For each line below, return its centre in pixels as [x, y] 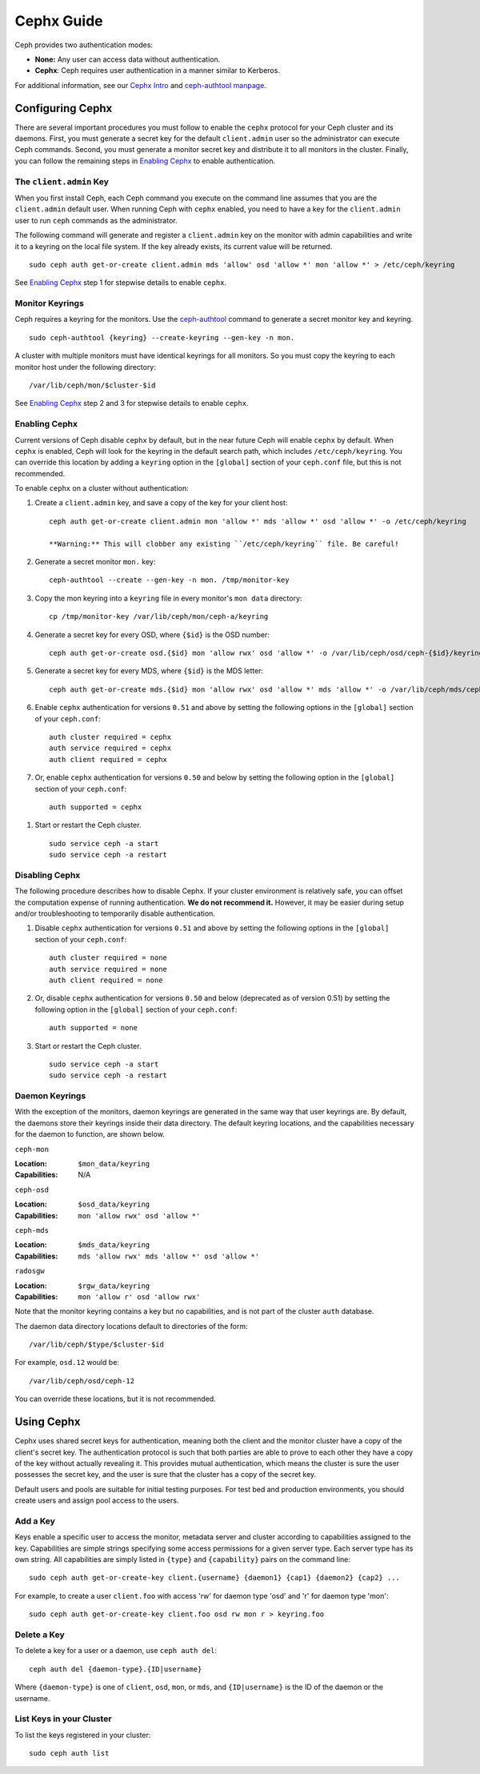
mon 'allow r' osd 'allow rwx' [139, 1296]
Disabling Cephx [48, 875]
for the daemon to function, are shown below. [90, 1134]
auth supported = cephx [96, 807]
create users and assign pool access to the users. [97, 1500]
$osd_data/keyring [114, 1204]
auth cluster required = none [108, 958]
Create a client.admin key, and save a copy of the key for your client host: [161, 503]
